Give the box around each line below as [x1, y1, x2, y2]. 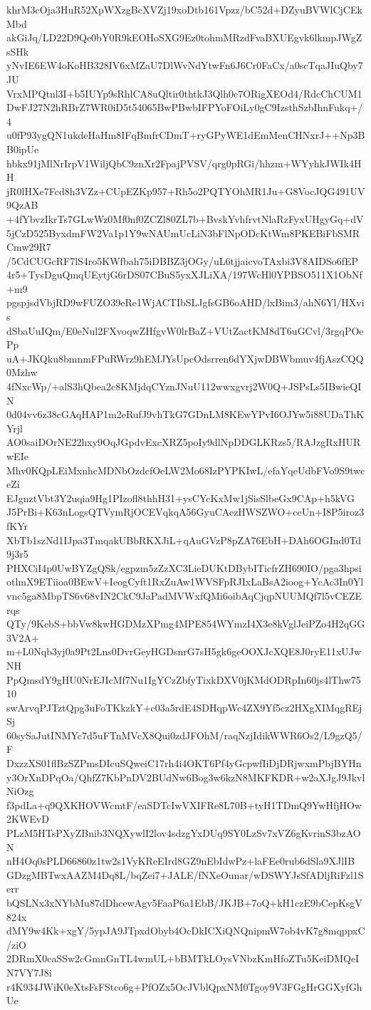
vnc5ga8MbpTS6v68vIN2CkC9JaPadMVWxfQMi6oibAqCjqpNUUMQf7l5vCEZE [6, 588, 362, 603]
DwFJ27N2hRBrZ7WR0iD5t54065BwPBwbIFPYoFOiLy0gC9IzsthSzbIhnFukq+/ [6, 100, 363, 115]
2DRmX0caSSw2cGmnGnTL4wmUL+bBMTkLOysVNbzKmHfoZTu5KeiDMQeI [6, 951, 360, 966]
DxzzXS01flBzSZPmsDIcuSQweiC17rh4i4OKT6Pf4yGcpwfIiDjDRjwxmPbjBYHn [6, 756, 362, 771]
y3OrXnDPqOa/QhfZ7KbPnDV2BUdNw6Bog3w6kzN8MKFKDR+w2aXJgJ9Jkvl [6, 769, 365, 784]
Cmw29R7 [6, 239, 51, 254]
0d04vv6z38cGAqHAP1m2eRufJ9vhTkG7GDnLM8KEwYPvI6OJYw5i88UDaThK [6, 407, 365, 422]
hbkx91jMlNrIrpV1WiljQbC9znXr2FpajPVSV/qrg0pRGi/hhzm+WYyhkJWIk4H [6, 155, 362, 170]
